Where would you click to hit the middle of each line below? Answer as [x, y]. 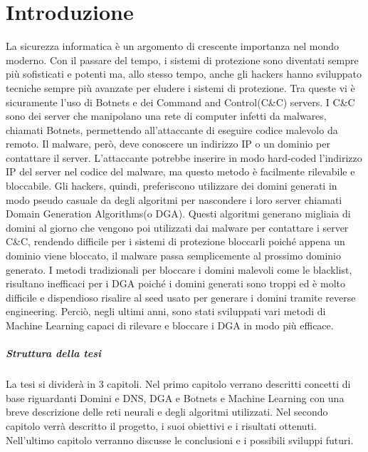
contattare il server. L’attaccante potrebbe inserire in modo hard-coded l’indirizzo [184, 157]
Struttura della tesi [53, 353]
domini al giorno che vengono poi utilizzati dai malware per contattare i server [177, 227]
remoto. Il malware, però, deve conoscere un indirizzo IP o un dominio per [168, 144]
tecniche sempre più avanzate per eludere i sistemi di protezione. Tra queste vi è [180, 87]
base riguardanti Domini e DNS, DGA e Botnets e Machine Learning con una [175, 397]
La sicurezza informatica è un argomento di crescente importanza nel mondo [172, 46]
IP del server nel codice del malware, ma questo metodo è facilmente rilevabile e [180, 171]
